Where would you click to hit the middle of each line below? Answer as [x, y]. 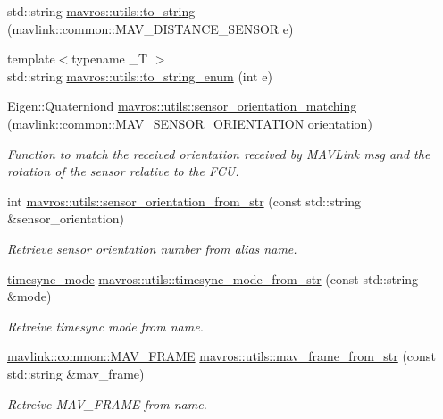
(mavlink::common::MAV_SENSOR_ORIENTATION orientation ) [190, 123]
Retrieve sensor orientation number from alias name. [152, 248]
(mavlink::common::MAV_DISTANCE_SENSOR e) [150, 28]
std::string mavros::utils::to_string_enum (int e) [140, 75]
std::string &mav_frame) [76, 373]
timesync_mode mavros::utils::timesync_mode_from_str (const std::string [213, 278]
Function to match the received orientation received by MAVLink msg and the [219, 153]
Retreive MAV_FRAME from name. [107, 403]
